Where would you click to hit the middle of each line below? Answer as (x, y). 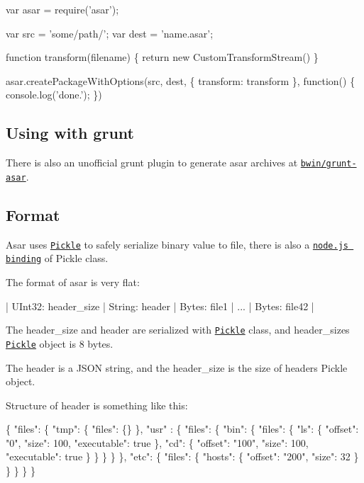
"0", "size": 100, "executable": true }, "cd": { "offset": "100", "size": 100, (157, 442)
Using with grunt (70, 133)
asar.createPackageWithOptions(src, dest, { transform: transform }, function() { (181, 80)
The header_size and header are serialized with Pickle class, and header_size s (178, 330)
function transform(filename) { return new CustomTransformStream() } (162, 57)
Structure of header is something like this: (97, 405)
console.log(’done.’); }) (54, 95)
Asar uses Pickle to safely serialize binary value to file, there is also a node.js (177, 244)
